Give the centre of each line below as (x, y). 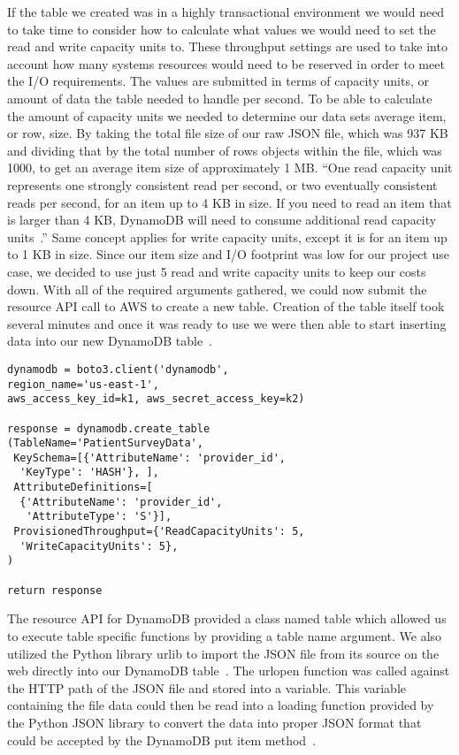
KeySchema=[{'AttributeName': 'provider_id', (149, 458)
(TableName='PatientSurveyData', (105, 443)
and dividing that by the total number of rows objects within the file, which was (225, 150)
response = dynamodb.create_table (109, 428)
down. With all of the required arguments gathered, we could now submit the (217, 289)
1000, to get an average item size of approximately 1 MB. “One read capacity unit (230, 168)
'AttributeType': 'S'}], (99, 517)
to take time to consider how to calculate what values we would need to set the (222, 29)
